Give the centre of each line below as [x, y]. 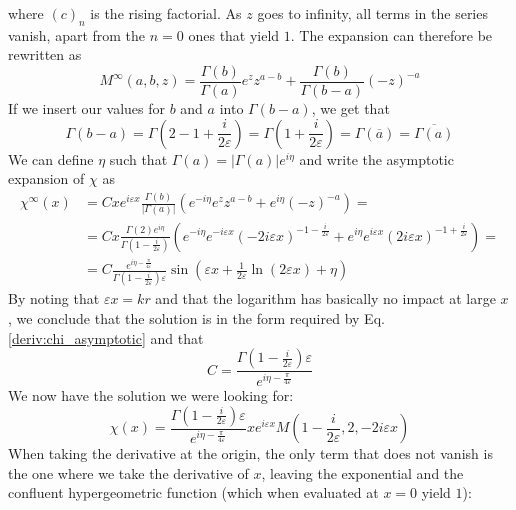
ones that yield [234, 34]
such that [138, 158]
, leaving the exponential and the [362, 472]
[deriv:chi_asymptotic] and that [106, 337]
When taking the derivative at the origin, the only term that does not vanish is [250, 453]
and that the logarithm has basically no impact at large [325, 298]
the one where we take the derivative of [128, 472]
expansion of [46, 178]
